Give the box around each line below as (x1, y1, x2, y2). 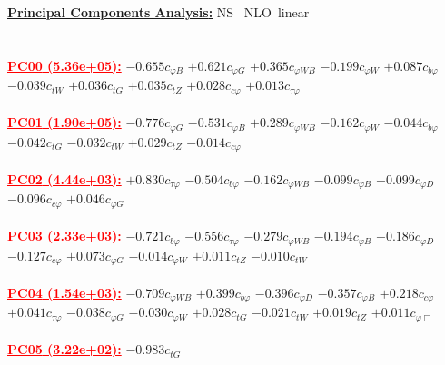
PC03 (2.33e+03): (7, 226, 122, 245)
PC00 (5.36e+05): (7, 55, 122, 74)
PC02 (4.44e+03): (7, 169, 122, 188)
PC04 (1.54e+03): (7, 282, 122, 301)
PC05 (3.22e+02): (7, 340, 122, 359)
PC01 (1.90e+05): (7, 113, 122, 132)
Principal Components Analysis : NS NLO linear (7, 3, 310, 21)
